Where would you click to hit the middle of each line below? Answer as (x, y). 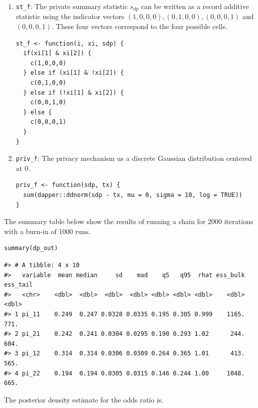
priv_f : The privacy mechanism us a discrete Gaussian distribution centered (134, 158)
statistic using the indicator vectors (70, 16)
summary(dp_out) (31, 248)
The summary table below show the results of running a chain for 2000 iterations (129, 221)
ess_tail (19, 285)
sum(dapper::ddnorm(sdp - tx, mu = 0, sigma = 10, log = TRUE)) (133, 195)
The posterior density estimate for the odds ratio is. (84, 399)
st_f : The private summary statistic (72, 6)
